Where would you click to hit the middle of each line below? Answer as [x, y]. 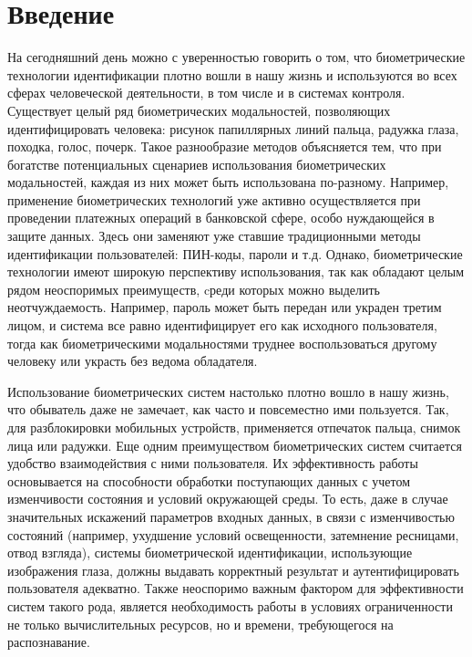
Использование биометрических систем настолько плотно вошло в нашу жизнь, [228, 391]
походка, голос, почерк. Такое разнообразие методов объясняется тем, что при [225, 146]
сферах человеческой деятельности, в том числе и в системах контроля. [206, 93]
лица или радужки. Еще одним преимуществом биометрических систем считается [235, 445]
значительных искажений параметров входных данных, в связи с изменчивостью [231, 516]
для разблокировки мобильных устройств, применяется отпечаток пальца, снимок [234, 427]
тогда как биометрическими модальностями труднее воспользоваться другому [222, 343]
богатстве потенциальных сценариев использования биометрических [197, 164]
